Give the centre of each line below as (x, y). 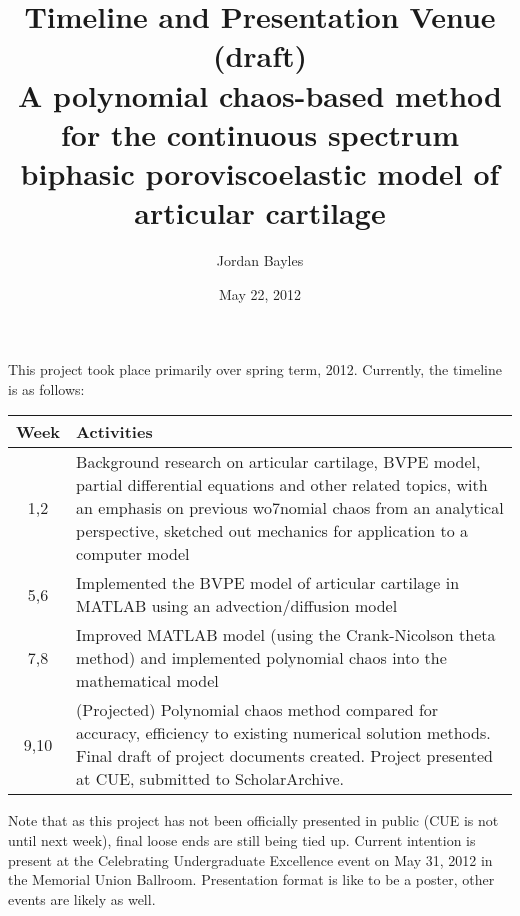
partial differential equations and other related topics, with (282, 485)
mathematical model (147, 681)
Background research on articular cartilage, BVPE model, (278, 462)
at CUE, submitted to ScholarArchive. (210, 779)
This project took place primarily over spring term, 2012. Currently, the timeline (255, 369)
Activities (114, 432)
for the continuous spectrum (260, 133)
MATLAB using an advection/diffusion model (237, 606)
